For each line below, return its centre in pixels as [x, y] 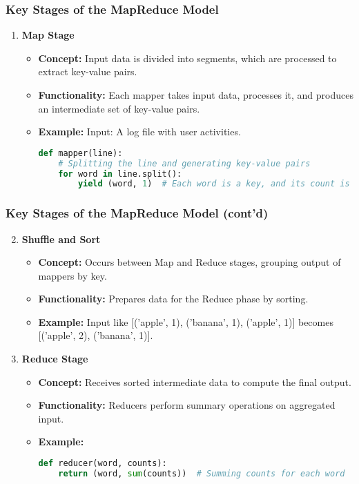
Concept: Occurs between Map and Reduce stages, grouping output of [190, 262]
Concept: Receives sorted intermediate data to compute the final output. [195, 381]
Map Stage [48, 35]
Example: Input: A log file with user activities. [139, 132]
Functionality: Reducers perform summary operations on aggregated [187, 405]
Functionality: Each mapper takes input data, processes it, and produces [196, 95]
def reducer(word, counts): [103, 464]
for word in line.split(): [120, 174]
